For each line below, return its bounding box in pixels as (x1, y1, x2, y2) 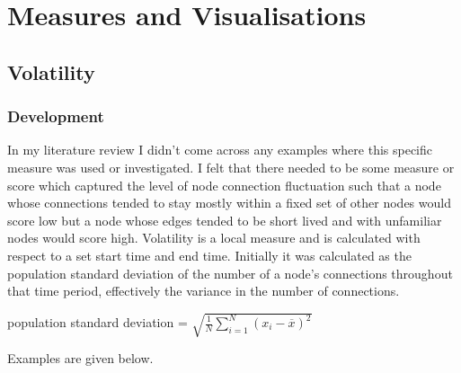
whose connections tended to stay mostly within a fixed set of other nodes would (7, 193, 451, 212)
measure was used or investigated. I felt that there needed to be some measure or (7, 157, 455, 176)
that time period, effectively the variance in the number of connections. (7, 281, 400, 300)
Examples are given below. (7, 349, 154, 368)
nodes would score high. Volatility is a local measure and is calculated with (7, 228, 421, 247)
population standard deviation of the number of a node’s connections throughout (7, 263, 453, 282)
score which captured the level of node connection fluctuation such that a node (7, 175, 441, 194)
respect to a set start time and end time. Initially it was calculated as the (7, 245, 412, 264)
